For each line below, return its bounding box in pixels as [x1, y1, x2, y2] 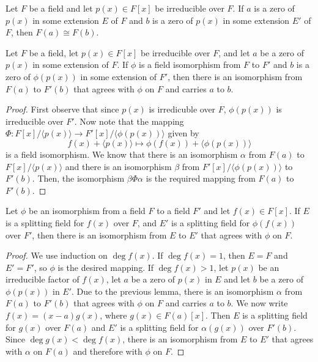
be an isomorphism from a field [29, 204, 146, 217]
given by [168, 127, 199, 139]
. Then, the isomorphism [32, 172, 125, 185]
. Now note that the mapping [74, 114, 184, 127]
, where [100, 309, 127, 322]
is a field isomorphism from [139, 58, 241, 71]
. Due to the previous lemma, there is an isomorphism [72, 284, 274, 297]
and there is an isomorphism [65, 160, 172, 172]
